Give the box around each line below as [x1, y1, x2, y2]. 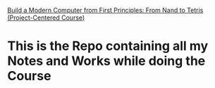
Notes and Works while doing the [7, 53, 206, 69]
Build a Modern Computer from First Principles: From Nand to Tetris [7, 6, 204, 14]
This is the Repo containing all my [7, 38, 209, 54]
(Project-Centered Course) [7, 13, 85, 22]
